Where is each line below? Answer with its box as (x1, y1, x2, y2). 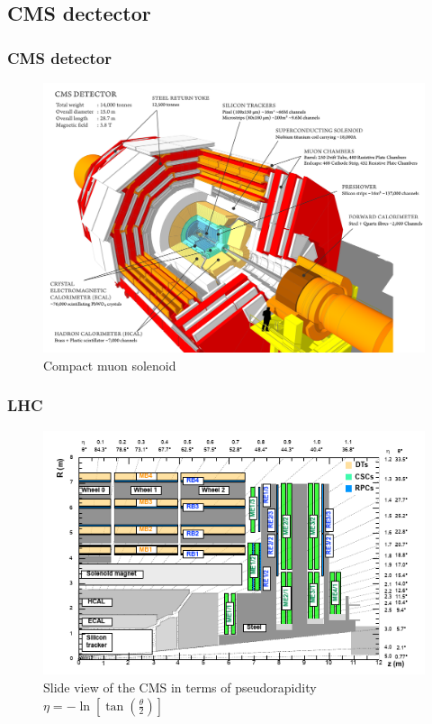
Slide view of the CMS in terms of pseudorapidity (43, 678, 317, 696)
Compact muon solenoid (43, 355, 176, 374)
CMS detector (7, 46, 112, 69)
